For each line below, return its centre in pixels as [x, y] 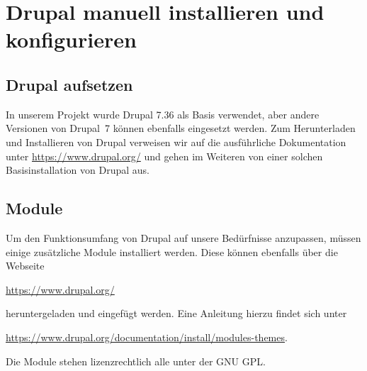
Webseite [25, 266]
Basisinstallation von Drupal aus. [78, 170]
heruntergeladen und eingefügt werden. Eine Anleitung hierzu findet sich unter [176, 313]
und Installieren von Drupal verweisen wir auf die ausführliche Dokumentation [176, 142]
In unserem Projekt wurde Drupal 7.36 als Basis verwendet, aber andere [163, 114]
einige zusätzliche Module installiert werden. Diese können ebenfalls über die [172, 251]
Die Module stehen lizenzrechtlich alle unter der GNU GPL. [136, 361]
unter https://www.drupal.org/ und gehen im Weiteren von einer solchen [164, 156]
